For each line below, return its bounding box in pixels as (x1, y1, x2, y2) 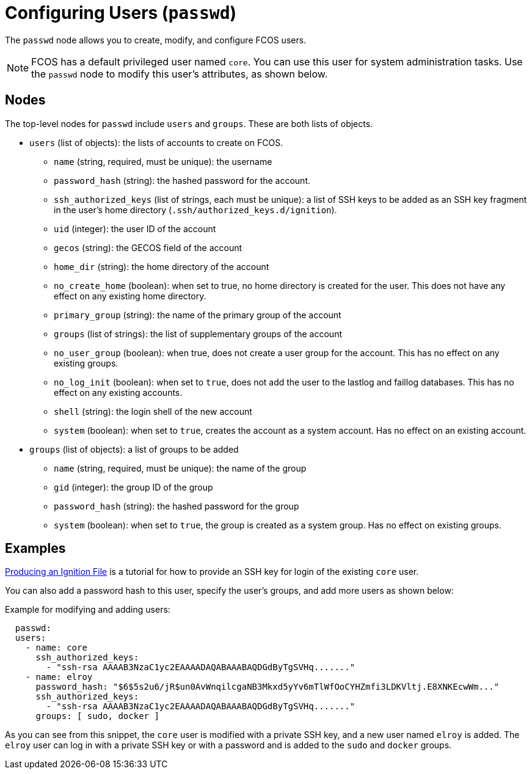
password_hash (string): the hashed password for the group (54, 500, 299, 511)
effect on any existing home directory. (54, 290, 206, 301)
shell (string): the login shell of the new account (54, 406, 252, 417)
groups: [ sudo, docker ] (35, 711, 159, 721)
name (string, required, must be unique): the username (54, 156, 272, 167)
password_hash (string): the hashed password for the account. (54, 175, 311, 186)
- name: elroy (25, 672, 93, 682)
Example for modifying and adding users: (5, 604, 170, 615)
